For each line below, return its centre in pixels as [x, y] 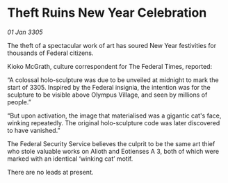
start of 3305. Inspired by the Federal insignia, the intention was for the [109, 87]
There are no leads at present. [50, 172]
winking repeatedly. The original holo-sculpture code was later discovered [114, 122]
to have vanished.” [34, 130]
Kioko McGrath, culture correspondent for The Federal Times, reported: [110, 66]
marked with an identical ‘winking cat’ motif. [70, 159]
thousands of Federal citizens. [50, 53]
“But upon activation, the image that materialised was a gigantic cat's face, [114, 116]
